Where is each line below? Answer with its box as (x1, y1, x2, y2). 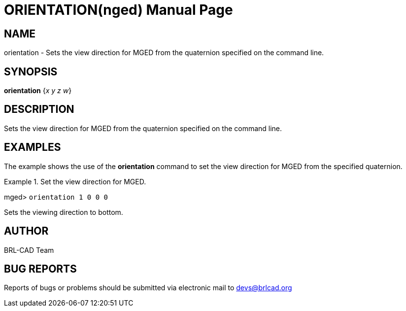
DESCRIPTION (4, 103, 74, 116)
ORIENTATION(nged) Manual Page (4, 1, 233, 18)
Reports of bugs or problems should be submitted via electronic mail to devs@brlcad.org (4, 283, 292, 292)
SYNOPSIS (4, 65, 58, 78)
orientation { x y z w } (4, 86, 72, 95)
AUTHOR (4, 225, 49, 238)
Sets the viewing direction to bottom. (4, 207, 123, 216)
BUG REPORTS (4, 262, 77, 275)
